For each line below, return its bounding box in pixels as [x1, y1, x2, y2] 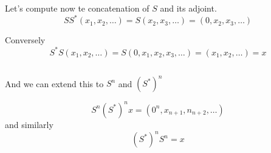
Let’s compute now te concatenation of [5, 2, 149, 15]
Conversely [5, 34, 46, 46]
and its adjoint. [160, 2, 217, 15]
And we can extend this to [5, 77, 104, 90]
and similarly [5, 118, 53, 130]
